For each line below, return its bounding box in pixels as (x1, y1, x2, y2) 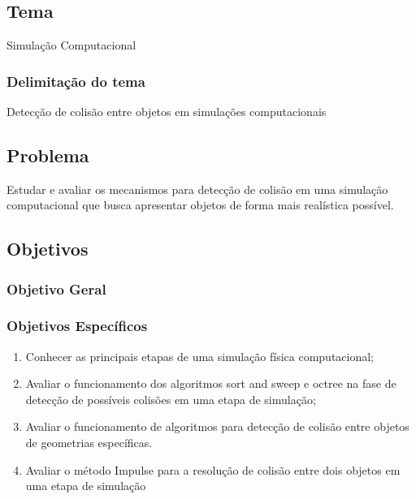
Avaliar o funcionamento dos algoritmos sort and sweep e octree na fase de (25, 375, 396, 392)
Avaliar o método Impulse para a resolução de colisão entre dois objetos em (25, 461, 401, 478)
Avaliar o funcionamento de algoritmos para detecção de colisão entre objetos (25, 418, 409, 435)
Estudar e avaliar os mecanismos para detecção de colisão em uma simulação (6, 180, 388, 197)
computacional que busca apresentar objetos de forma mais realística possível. (6, 196, 394, 213)
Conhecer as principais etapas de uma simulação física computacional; (25, 347, 375, 364)
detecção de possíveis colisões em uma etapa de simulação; (25, 390, 316, 407)
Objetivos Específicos (6, 316, 148, 336)
